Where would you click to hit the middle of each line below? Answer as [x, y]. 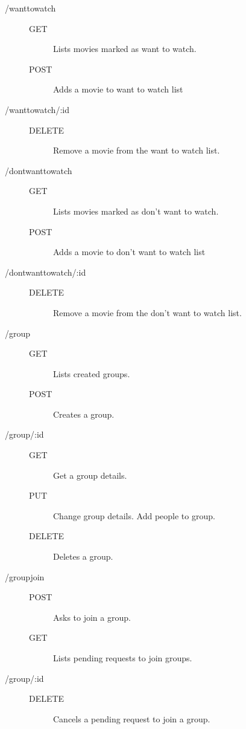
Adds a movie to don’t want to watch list [129, 252]
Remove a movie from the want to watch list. [137, 150]
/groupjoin [25, 576]
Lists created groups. [92, 373]
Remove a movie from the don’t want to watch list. [147, 312]
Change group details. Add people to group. [134, 515]
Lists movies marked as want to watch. [125, 49]
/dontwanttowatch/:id [46, 272]
